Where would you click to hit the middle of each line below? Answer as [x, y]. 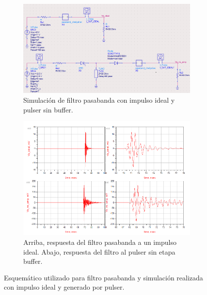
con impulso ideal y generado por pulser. [64, 287]
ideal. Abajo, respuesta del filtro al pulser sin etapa [99, 251]
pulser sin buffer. [48, 109]
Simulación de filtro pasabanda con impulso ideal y [99, 100]
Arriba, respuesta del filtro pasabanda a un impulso [100, 242]
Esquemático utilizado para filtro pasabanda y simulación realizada [103, 277]
